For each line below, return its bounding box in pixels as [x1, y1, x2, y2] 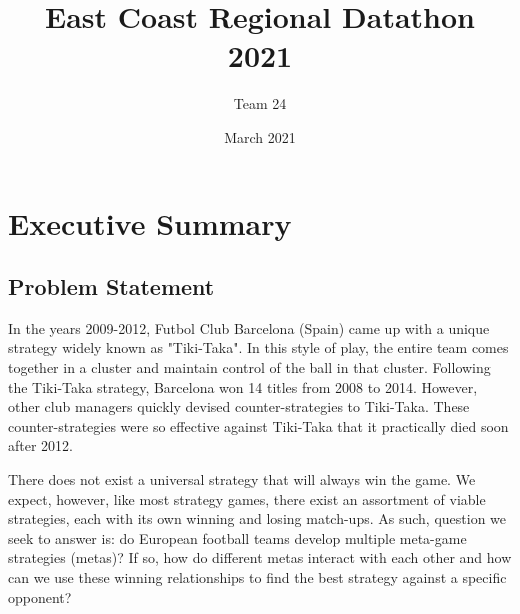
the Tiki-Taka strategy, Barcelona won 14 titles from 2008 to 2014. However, [8, 376, 478, 397]
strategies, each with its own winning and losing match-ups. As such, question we [8, 508, 507, 529]
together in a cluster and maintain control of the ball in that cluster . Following [8, 357, 491, 378]
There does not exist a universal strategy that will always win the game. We [8, 469, 476, 490]
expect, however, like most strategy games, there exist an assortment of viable [8, 488, 486, 509]
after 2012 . [8, 435, 74, 456]
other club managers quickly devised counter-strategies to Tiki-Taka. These [8, 396, 470, 417]
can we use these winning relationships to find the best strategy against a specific [8, 567, 507, 588]
